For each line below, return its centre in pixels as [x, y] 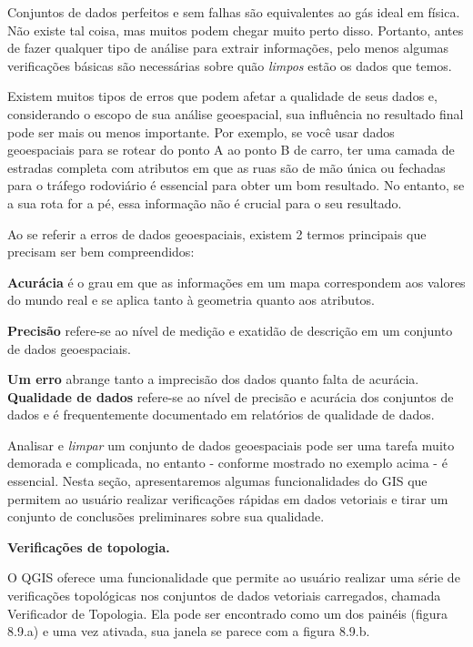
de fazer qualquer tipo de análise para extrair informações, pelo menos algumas [228, 48]
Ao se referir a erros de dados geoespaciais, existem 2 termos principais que [217, 233]
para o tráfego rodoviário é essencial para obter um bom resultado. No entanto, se [236, 185]
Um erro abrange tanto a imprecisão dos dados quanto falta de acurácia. [213, 379]
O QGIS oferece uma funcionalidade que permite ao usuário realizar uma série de [234, 577]
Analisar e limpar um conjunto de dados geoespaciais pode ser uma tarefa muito [231, 445]
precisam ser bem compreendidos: [101, 252]
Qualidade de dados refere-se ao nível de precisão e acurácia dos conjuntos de [231, 396]
